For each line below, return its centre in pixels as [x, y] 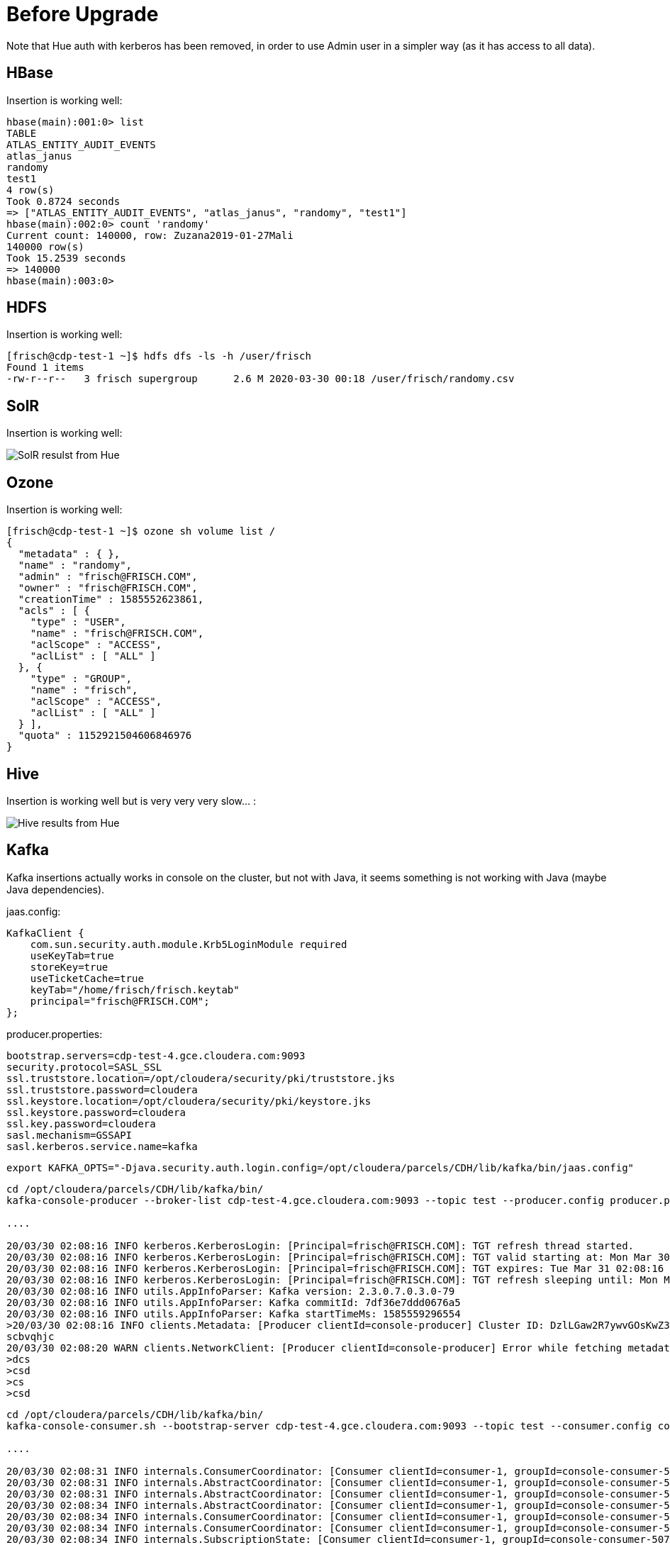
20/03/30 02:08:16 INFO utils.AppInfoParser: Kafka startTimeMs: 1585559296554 [234, 1313]
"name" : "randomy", [75, 565]
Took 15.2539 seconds [66, 258]
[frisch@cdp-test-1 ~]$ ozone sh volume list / [141, 531]
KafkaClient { [45, 933]
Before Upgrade [83, 14]
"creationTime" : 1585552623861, [111, 599]
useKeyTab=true [72, 955]
